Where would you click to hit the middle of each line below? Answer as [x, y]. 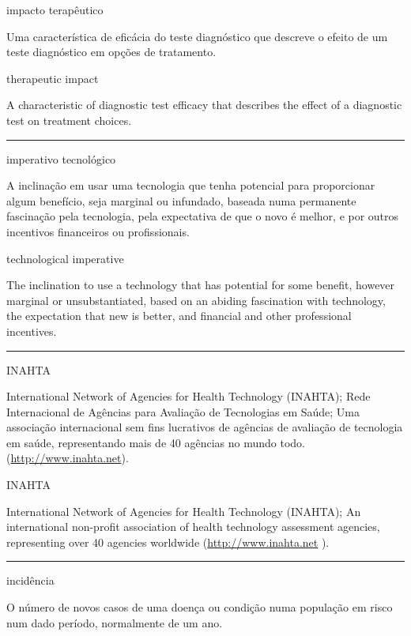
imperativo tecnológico [61, 158]
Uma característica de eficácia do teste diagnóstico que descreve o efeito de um [197, 36]
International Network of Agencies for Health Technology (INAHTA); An [184, 511]
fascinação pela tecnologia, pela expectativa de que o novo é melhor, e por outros [203, 216]
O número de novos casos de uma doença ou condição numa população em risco [200, 607]
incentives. [32, 331]
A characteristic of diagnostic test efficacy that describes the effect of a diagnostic [204, 105]
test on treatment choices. [69, 120]
